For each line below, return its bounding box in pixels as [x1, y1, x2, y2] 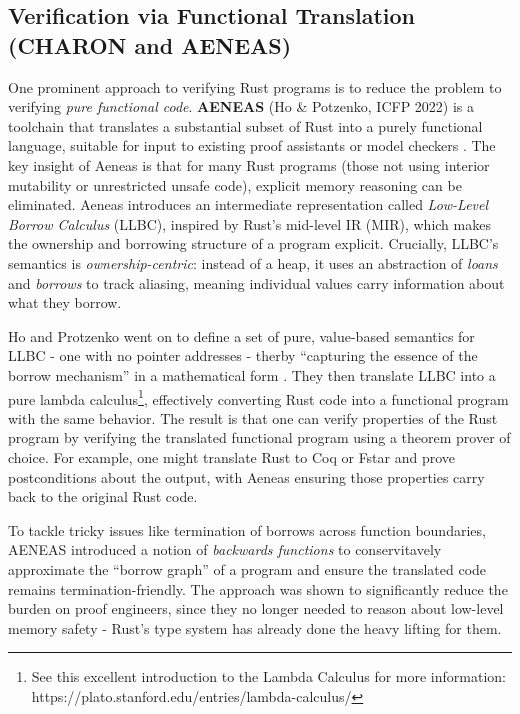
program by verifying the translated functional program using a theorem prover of [8, 427, 511, 448]
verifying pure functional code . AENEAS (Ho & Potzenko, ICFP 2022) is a [8, 96, 475, 117]
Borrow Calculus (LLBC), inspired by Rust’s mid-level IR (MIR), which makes [8, 213, 491, 234]
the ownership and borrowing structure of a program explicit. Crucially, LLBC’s [8, 233, 499, 254]
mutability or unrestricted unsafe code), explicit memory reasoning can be [8, 174, 462, 195]
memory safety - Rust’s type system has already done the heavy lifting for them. [8, 617, 502, 638]
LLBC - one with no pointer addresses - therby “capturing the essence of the [8, 345, 478, 366]
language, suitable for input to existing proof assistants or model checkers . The [8, 135, 496, 156]
